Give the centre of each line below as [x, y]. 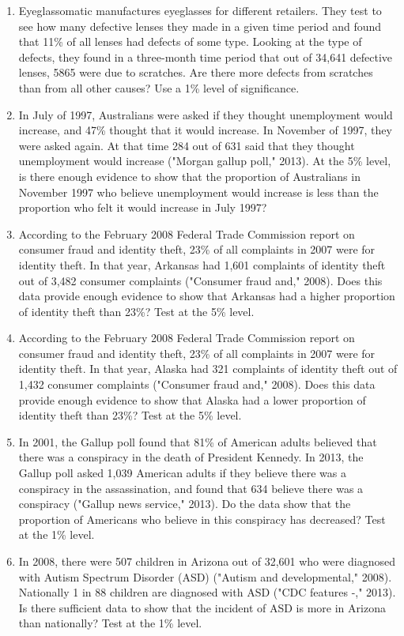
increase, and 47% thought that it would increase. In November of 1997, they [205, 130]
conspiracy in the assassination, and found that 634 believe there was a [191, 488]
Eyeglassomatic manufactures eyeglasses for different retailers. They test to [200, 10]
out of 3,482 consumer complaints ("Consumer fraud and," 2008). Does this [200, 280]
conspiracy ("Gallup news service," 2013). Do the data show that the [185, 504]
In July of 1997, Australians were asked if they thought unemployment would [206, 114]
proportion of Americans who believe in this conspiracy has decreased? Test [202, 519]
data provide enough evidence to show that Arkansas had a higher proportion [207, 296]
